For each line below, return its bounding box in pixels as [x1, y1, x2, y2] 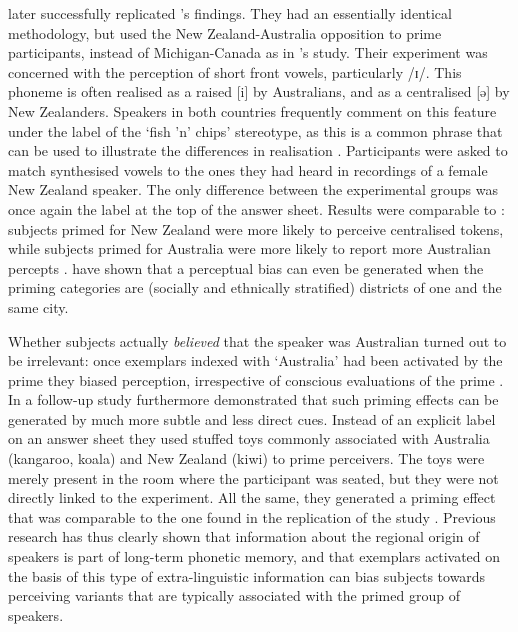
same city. [8, 296, 69, 317]
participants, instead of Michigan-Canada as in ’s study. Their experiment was [8, 42, 488, 63]
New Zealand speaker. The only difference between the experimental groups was [8, 179, 498, 200]
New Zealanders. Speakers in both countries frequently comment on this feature [8, 100, 497, 121]
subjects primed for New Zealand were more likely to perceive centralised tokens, [8, 218, 504, 239]
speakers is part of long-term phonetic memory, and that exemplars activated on [8, 546, 501, 567]
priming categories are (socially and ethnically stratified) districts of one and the [8, 277, 502, 298]
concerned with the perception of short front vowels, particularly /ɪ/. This [8, 61, 462, 82]
